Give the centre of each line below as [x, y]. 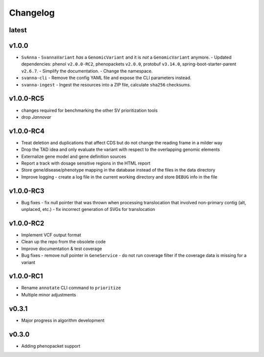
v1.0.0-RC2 [27, 223]
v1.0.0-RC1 [26, 276]
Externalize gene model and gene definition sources [74, 156]
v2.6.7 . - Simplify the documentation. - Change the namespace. [87, 71]
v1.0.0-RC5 [27, 98]
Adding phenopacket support [51, 346]
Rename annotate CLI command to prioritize [71, 288]
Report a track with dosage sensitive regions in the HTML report [86, 163]
